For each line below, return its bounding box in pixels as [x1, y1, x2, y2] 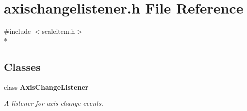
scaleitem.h [42, 26, 75, 36]
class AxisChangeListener [4, 82, 89, 92]
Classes [4, 59, 41, 74]
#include [4, 26, 31, 36]
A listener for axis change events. [4, 98, 103, 108]
